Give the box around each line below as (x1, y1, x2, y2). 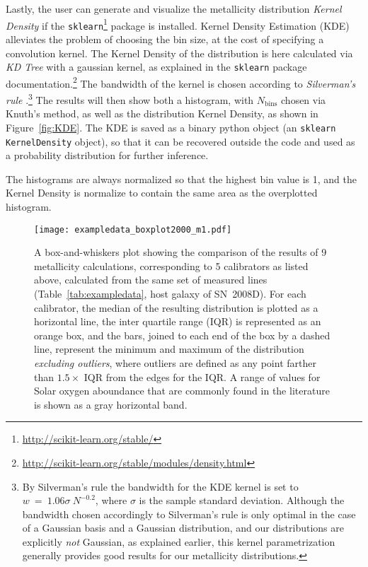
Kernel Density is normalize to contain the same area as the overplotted (6, 185, 318, 200)
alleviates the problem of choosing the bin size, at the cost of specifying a (6, 31, 324, 46)
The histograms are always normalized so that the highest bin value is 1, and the (6, 171, 357, 186)
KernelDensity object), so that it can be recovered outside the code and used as (6, 134, 355, 148)
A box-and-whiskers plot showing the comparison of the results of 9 (34, 245, 327, 259)
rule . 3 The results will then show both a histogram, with (6, 90, 254, 107)
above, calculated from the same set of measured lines (34, 272, 268, 287)
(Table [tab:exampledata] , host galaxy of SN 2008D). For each (34, 286, 306, 300)
